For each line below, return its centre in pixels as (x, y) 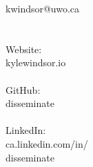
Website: (24, 49)
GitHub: (23, 89)
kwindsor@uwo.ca (43, 8)
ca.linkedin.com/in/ (47, 143)
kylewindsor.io (36, 62)
